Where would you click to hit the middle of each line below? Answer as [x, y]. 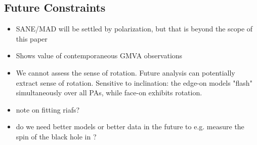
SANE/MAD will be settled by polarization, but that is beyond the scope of [134, 29]
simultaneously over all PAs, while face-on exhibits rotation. [109, 93]
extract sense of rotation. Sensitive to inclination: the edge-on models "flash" [134, 82]
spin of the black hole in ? [56, 136]
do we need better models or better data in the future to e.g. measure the [130, 126]
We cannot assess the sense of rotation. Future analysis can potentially [125, 72]
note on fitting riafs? [48, 109]
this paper [32, 38]
